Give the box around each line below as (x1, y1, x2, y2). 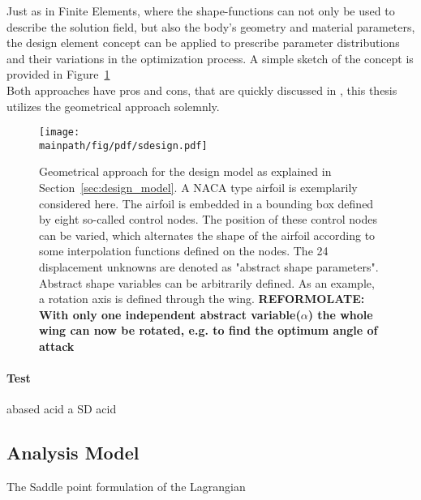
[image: (39, 126, 80, 139)
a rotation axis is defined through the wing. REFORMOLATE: (39, 290, 365, 307)
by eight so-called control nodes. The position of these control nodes (39, 211, 377, 228)
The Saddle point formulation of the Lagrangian (6, 478, 246, 495)
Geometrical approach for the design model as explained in (39, 163, 332, 180)
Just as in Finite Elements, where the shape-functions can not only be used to (6, 2, 395, 19)
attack (39, 338, 75, 354)
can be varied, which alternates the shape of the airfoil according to (39, 226, 376, 243)
